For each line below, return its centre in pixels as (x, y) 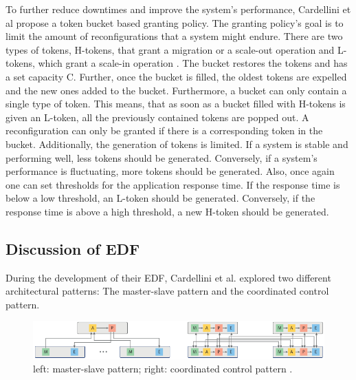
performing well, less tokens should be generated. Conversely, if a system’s (162, 157)
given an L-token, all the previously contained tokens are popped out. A (157, 117)
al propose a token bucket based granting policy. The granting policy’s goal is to (175, 22)
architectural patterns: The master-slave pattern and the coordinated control (167, 291)
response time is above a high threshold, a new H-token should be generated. (167, 211)
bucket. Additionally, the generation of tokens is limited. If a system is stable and (177, 144)
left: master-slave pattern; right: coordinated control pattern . (163, 369)
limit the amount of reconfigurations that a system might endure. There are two (174, 36)
